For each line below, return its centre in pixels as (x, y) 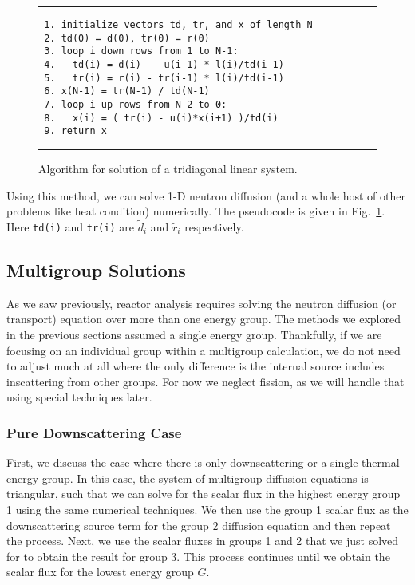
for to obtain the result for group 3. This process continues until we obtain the (198, 556)
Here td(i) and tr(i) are (70, 226)
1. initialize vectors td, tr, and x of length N (178, 25)
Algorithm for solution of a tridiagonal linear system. (168, 168)
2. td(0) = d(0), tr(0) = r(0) (127, 38)
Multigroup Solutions (96, 269)
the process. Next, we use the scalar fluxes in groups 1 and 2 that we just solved (203, 541)
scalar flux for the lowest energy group (100, 572)
